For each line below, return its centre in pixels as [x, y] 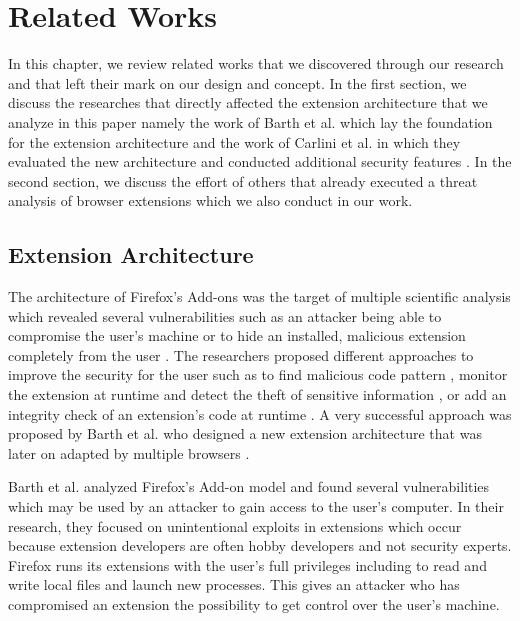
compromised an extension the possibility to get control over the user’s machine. [254, 603]
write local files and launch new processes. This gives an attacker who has [234, 584]
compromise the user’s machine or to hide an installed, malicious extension [237, 335]
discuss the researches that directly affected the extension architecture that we [248, 102]
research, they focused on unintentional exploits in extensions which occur [235, 525]
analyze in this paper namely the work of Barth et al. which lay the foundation [250, 121]
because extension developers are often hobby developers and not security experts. [260, 545]
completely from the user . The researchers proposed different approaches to [241, 354]
